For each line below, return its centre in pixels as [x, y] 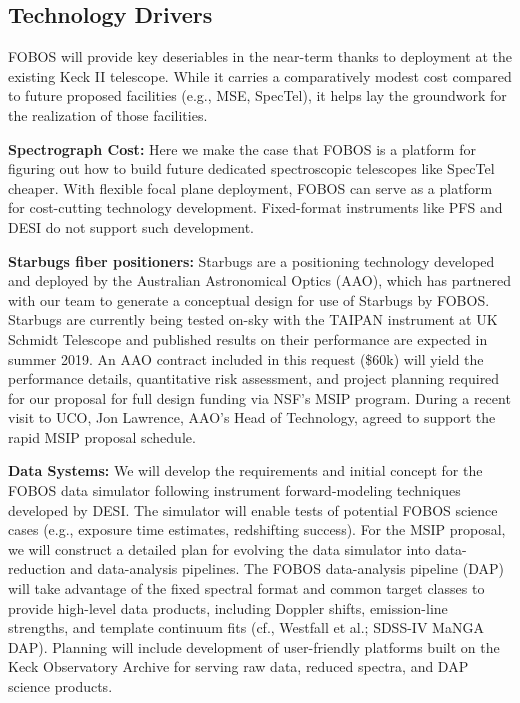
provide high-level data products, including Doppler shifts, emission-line [228, 607]
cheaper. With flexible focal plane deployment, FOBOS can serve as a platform [250, 187]
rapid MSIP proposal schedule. [102, 436]
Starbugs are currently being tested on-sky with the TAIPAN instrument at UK [253, 319]
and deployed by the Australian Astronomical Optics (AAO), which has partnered [259, 280]
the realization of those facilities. [108, 114]
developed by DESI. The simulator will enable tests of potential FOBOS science [253, 509]
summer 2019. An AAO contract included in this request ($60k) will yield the [246, 358]
